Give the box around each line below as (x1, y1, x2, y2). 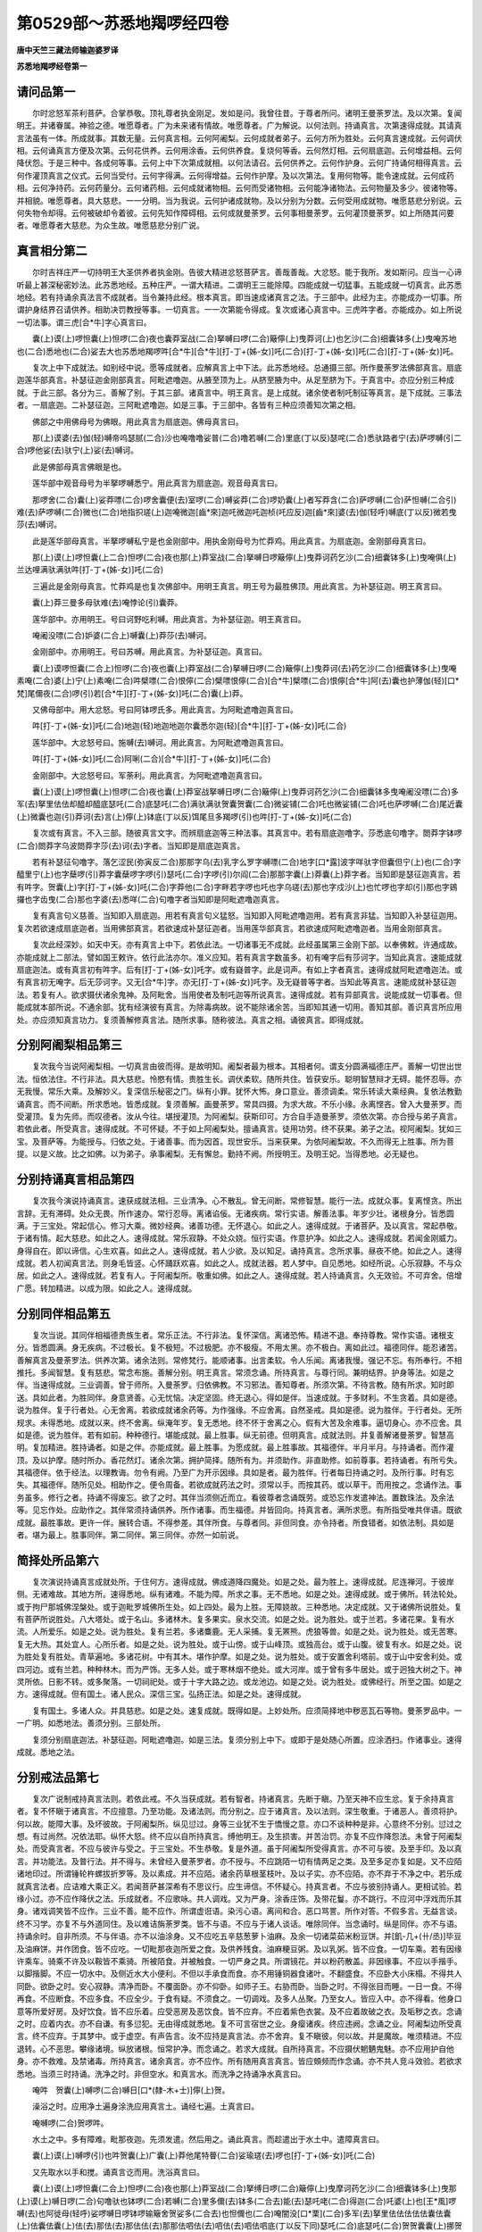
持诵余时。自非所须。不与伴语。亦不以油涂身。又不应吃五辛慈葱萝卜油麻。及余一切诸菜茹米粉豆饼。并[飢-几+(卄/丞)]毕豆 (16, 1931, 462, 1942)
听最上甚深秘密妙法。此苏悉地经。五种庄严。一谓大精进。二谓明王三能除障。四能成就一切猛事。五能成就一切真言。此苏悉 (16, 279, 462, 290)
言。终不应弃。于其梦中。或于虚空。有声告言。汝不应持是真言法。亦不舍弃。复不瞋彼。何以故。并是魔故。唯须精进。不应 (16, 2031, 462, 2042)
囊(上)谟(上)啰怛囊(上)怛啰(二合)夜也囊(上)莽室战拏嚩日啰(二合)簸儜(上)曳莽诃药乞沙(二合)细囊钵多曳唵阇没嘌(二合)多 (31, 786, 459, 796)
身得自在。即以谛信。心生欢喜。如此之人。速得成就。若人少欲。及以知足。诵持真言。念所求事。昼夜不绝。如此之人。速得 (16, 1245, 462, 1256)
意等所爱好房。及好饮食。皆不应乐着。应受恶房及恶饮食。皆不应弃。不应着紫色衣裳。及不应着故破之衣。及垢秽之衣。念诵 (16, 2005, 462, 2017)
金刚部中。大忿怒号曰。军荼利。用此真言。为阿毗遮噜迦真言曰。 (31, 770, 267, 780)
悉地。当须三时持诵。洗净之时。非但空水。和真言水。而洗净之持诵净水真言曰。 (16, 2068, 306, 2079)
